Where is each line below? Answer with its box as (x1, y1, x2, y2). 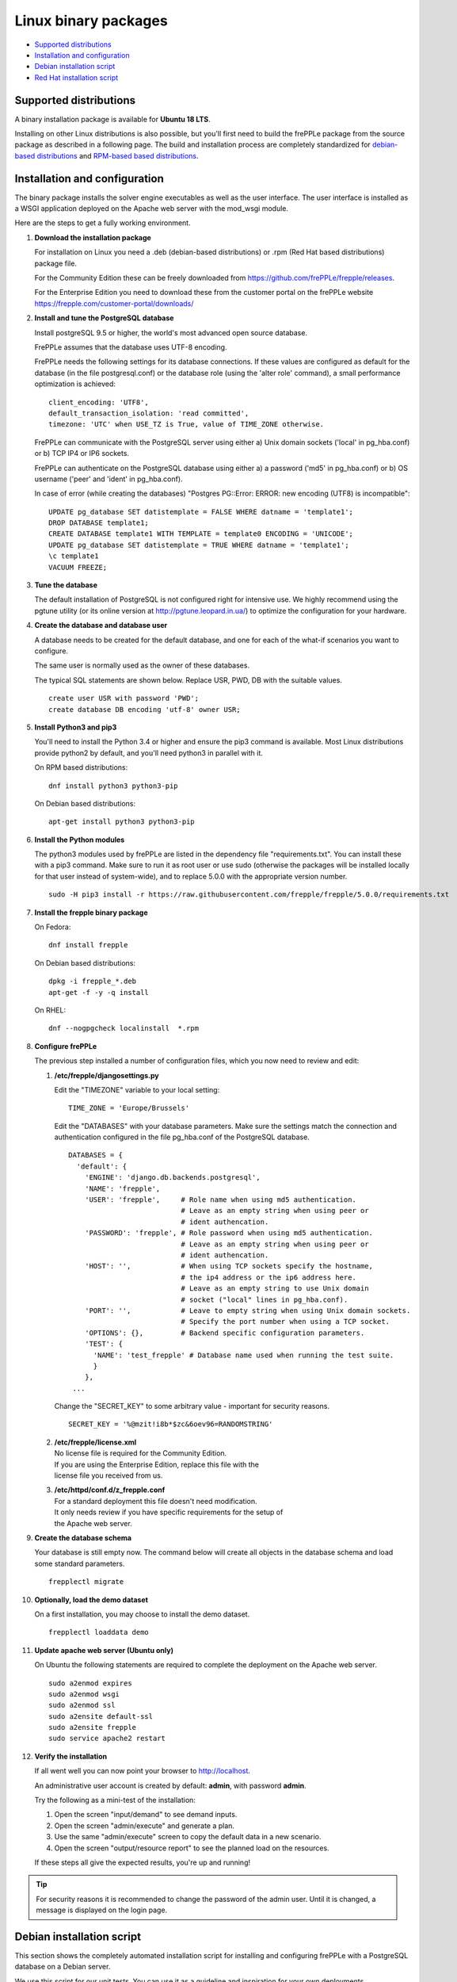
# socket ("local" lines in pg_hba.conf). (181, 1295, 348, 1304)
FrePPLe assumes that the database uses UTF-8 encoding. (34, 342, 227, 352)
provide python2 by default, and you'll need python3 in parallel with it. (34, 748, 263, 757)
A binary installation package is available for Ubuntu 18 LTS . (14, 114, 211, 124)
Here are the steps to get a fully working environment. (14, 218, 191, 228)
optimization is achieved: (34, 379, 116, 388)
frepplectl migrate (48, 1578, 124, 1586)
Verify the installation (34, 1751, 107, 1761)
